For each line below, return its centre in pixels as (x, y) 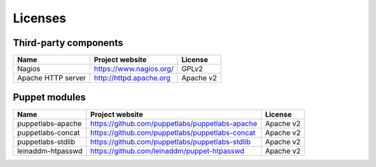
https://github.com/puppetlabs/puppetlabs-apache (174, 123)
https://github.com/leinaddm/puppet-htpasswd (167, 151)
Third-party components (68, 43)
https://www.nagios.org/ (134, 69)
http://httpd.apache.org (132, 78)
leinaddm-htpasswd (50, 151)
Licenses (40, 18)
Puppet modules (49, 97)
